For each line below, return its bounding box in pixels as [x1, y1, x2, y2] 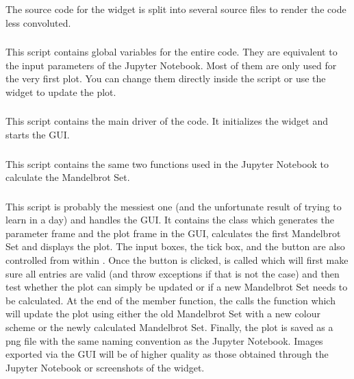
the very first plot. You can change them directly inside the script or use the [5, 71, 326, 86]
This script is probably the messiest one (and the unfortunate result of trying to [5, 199, 342, 213]
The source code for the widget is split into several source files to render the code [5, 2, 346, 16]
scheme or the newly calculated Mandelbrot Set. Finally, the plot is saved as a [5, 319, 333, 334]
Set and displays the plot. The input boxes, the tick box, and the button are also [5, 239, 345, 254]
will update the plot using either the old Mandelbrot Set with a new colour [5, 306, 320, 321]
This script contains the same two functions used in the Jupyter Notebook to [5, 156, 329, 171]
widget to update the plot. [5, 84, 116, 99]
